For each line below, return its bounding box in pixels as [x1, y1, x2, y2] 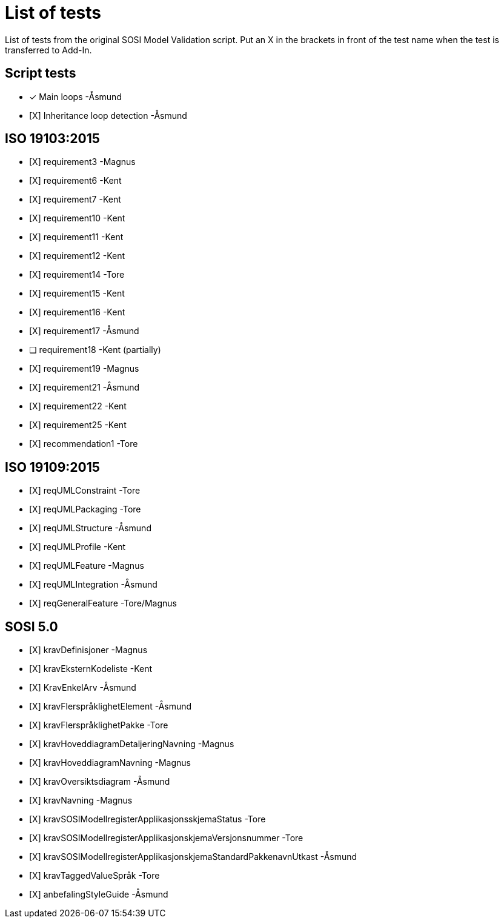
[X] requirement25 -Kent [29, 420, 127, 431]
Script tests [5, 65, 76, 81]
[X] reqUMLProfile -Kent [29, 542, 126, 552]
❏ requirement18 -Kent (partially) [29, 344, 161, 355]
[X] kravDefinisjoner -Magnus [29, 645, 148, 656]
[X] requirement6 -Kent [29, 175, 122, 186]
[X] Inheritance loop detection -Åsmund [29, 110, 187, 121]
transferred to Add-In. [5, 44, 92, 55]
